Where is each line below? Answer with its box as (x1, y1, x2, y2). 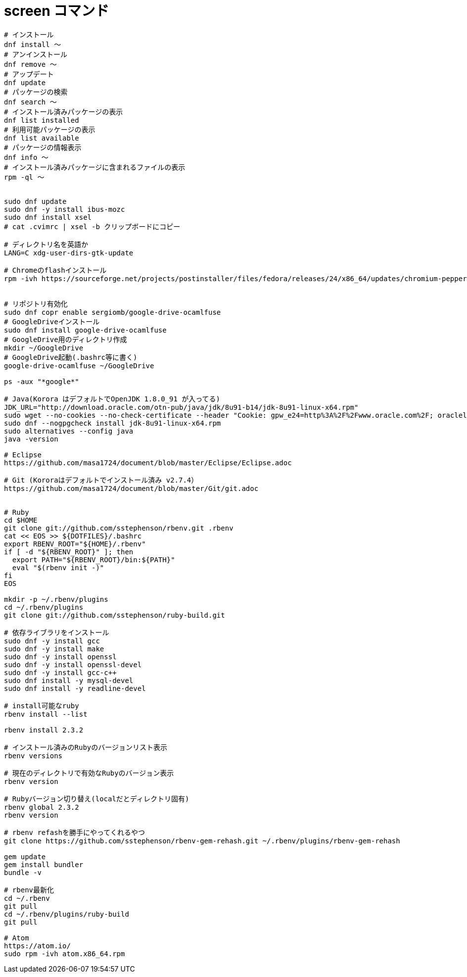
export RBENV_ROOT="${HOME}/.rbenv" (4, 539, 146, 548)
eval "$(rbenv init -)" (12, 563, 104, 572)
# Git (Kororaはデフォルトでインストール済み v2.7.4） (4, 476, 198, 484)
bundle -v (4, 868, 42, 877)
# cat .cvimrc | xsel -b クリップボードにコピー (4, 222, 181, 231)
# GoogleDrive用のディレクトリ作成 (4, 335, 127, 343)
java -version (4, 435, 58, 443)
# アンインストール (4, 50, 68, 58)
